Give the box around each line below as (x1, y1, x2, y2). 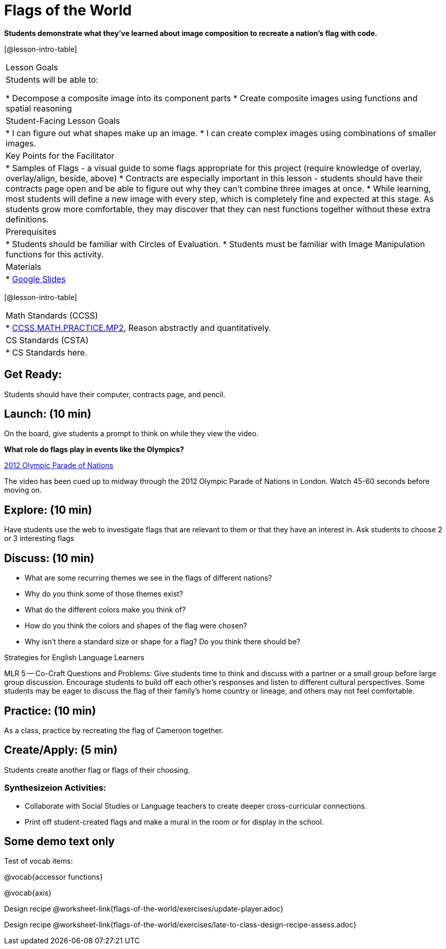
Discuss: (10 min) (4, 551, 95, 565)
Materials (6, 261, 42, 272)
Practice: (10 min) (4, 704, 96, 717)
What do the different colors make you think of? (25, 605, 186, 615)
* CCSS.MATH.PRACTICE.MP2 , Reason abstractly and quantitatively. (6, 322, 271, 333)
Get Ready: (4, 368, 62, 381)
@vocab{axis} (4, 888, 52, 898)
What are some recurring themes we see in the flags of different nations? (25, 573, 272, 583)
